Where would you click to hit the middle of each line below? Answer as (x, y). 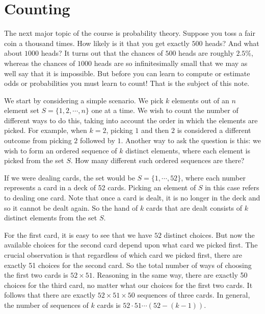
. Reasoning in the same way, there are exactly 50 (170, 275)
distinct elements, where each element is (188, 150)
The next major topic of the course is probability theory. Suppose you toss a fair (130, 33)
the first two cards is (36, 275)
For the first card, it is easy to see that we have (78, 234)
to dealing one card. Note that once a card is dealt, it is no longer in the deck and (132, 198)
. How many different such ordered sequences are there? (157, 160)
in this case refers (232, 187)
